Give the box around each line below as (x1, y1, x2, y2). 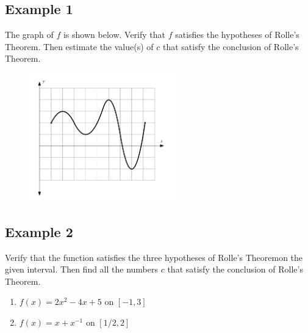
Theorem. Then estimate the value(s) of (5, 40, 154, 53)
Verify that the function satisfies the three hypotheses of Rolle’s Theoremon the (5, 251, 303, 263)
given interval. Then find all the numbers (5, 263, 159, 276)
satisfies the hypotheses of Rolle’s (175, 28, 299, 41)
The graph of (5, 28, 54, 41)
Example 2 (5, 222, 73, 241)
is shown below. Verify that (63, 28, 166, 41)
